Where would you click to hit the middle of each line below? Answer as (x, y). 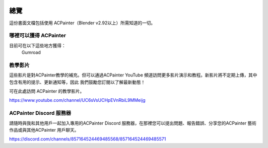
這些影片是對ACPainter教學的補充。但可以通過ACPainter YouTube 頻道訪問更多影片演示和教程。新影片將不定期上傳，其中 (133, 75)
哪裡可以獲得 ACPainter (38, 36)
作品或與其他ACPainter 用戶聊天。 (44, 130)
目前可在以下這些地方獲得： (37, 45)
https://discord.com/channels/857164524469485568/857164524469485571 (88, 139)
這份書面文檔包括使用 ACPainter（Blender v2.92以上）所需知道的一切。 (82, 23)
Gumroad (31, 53)
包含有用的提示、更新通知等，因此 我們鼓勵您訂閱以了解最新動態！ (77, 82)
